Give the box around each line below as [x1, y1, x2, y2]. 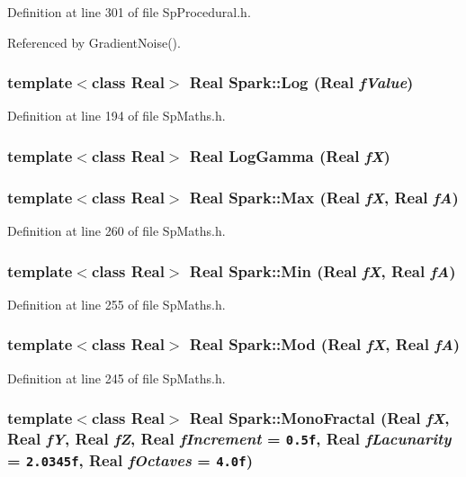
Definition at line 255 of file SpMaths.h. [7, 294, 226, 313]
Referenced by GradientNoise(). [7, 32, 181, 51]
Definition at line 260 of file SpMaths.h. [7, 221, 226, 240]
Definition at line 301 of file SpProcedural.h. [7, 3, 251, 21]
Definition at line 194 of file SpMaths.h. [7, 106, 226, 125]
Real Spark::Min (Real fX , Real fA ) [189, 259, 456, 282]
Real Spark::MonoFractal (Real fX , [189, 407, 450, 429]
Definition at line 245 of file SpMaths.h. [7, 368, 226, 387]
